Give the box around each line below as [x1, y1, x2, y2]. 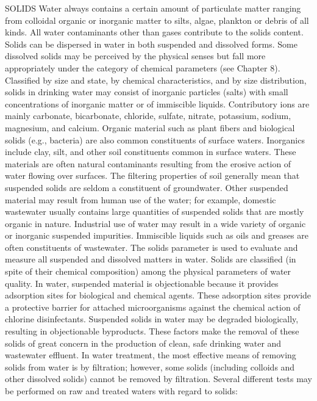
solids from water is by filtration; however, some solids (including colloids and [5, 360, 295, 373]
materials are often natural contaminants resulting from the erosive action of [5, 157, 291, 170]
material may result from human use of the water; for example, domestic [5, 193, 276, 206]
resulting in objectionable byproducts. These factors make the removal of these [5, 325, 299, 338]
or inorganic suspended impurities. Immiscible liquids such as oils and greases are [5, 229, 308, 242]
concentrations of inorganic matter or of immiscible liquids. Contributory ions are [5, 97, 310, 110]
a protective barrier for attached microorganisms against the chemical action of [5, 300, 301, 313]
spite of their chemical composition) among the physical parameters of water [5, 265, 291, 278]
